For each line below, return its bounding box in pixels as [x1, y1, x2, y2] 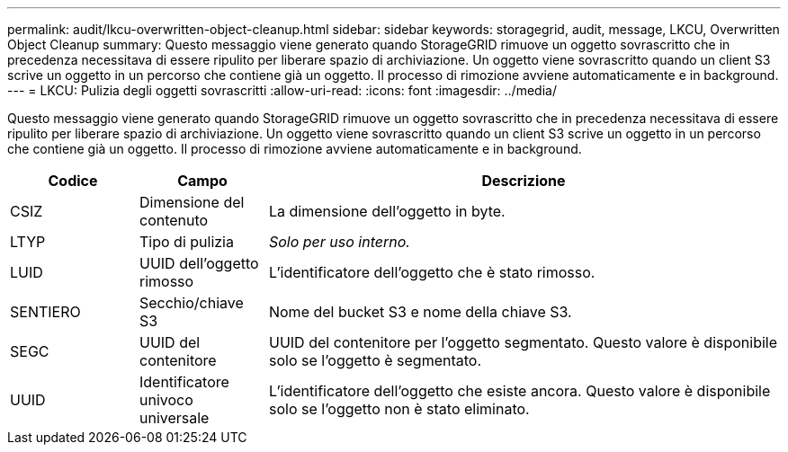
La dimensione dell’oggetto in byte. [268, 202, 506, 220]
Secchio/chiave [139, 294, 244, 312]
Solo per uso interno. [268, 233, 410, 251]
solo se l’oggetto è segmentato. [268, 351, 482, 369]
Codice [48, 172, 98, 190]
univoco [139, 391, 193, 409]
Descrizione [481, 172, 566, 190]
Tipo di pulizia [139, 233, 234, 251]
